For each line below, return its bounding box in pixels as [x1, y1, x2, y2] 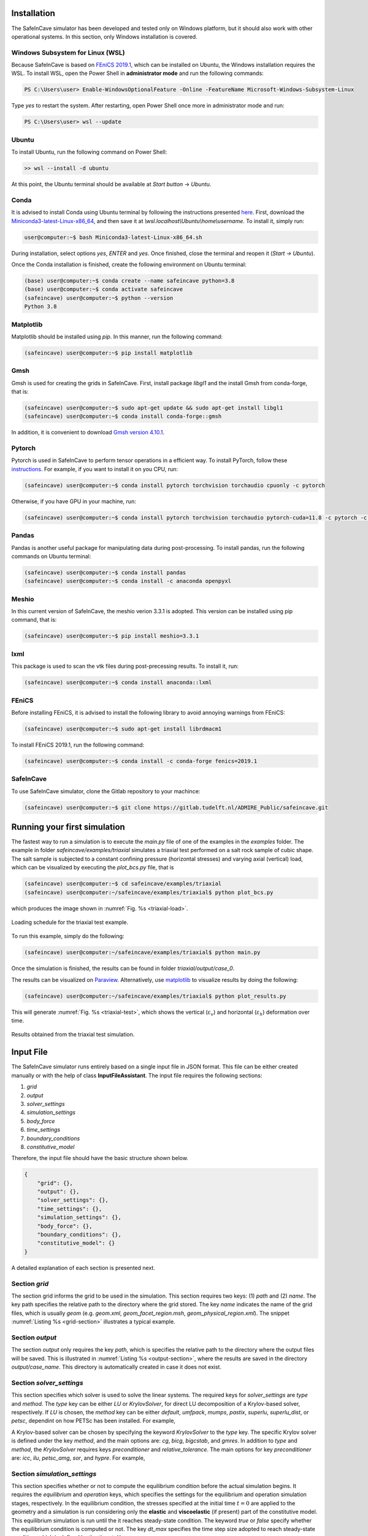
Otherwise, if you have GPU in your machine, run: [11, 498, 136, 505]
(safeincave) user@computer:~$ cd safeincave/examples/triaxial [24, 880, 222, 887]
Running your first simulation [11, 821, 125, 832]
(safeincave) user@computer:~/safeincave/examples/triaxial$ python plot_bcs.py [24, 888, 274, 896]
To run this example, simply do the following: [11, 933, 125, 940]
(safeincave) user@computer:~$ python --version [24, 294, 174, 301]
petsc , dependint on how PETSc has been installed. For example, [11, 1417, 176, 1425]
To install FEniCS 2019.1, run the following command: [11, 741, 145, 748]
